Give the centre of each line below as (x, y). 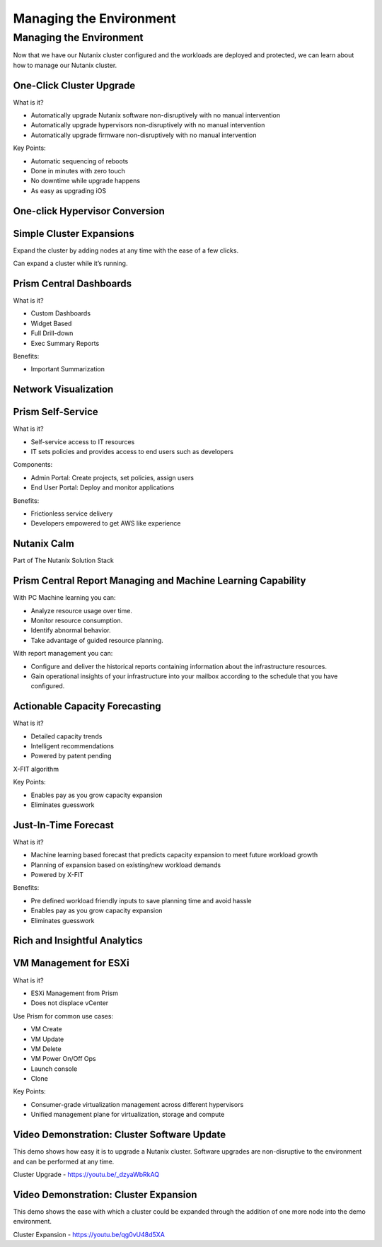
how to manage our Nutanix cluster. (65, 65)
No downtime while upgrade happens (86, 181)
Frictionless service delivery (72, 514)
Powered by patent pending (71, 756)
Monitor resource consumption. (77, 621)
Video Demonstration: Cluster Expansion (105, 1194)
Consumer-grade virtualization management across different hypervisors (137, 1104)
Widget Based (51, 323)
